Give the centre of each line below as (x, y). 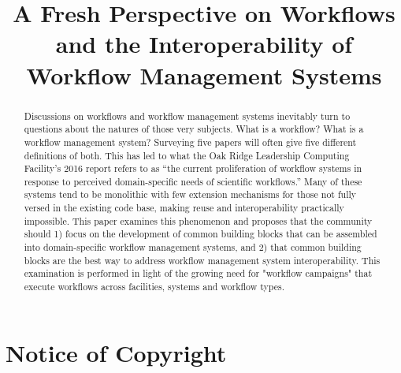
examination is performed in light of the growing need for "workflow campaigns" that (198, 273)
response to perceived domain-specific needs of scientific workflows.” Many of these (193, 181)
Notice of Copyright (116, 352)
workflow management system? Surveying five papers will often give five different (190, 142)
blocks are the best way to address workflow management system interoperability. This (202, 260)
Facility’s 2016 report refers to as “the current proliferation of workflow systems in (193, 168)
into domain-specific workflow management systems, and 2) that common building (193, 247)
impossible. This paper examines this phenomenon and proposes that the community (198, 220)
